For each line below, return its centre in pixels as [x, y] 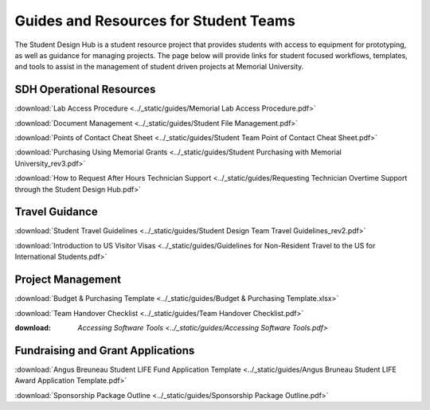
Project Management [68, 280]
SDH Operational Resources [85, 90]
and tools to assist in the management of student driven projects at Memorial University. [159, 67]
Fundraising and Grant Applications [105, 350]
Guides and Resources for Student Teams [155, 21]
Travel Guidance [57, 212]
